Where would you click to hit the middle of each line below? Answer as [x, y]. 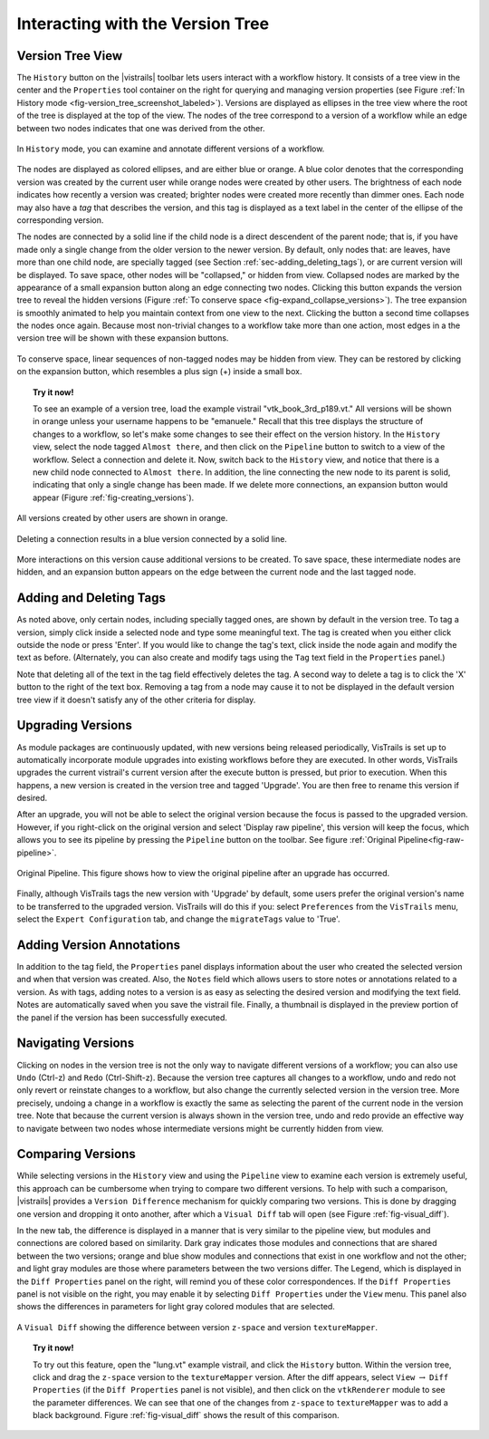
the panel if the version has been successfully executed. [122, 1017]
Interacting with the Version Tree [143, 24]
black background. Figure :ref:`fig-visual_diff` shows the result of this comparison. [186, 1415]
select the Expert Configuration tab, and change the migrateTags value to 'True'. [178, 919]
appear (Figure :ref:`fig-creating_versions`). [114, 497]
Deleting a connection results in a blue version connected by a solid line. [152, 538]
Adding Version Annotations [99, 945]
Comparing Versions [76, 1154]
